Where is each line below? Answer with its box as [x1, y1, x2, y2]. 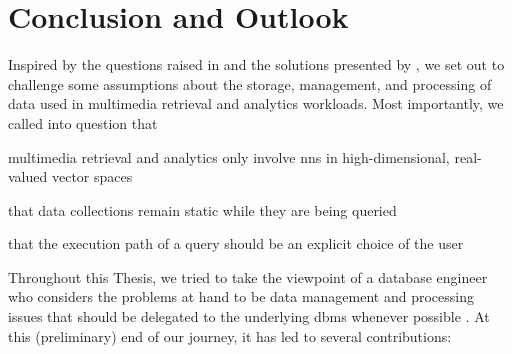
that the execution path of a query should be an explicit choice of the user [8, 233, 464, 254]
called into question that [8, 112, 158, 133]
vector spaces [51, 166, 133, 187]
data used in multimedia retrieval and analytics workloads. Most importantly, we [8, 93, 504, 114]
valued [8, 166, 48, 187]
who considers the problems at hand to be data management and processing [8, 286, 474, 307]
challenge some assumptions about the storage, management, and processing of [8, 73, 492, 94]
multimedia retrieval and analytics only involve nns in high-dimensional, [8, 146, 450, 167]
